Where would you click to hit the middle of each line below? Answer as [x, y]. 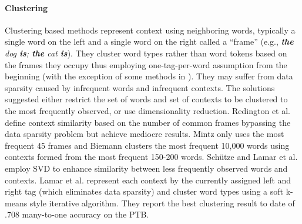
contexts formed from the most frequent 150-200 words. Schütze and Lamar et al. [151, 157]
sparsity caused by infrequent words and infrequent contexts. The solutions [140, 87]
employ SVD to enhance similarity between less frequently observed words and [146, 168]
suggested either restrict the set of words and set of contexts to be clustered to [146, 99]
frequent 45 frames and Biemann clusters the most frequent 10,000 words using [147, 145]
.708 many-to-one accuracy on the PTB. [77, 214]
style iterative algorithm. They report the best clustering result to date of [162, 203]
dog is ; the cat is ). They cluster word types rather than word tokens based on [146, 53]
